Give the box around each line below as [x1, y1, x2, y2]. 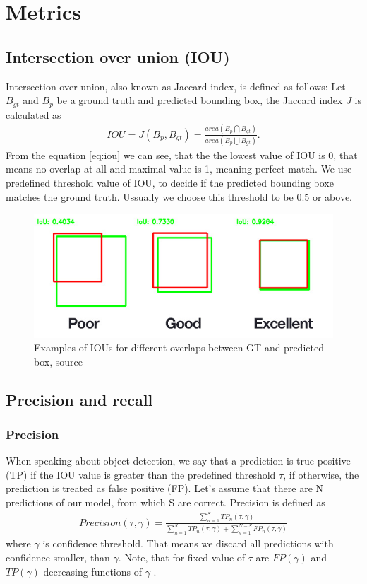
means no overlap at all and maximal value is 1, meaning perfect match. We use [6, 161, 352, 176]
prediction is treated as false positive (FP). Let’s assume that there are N [6, 481, 324, 496]
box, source [34, 354, 83, 368]
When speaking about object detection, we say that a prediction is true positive [6, 453, 351, 468]
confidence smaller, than [6, 549, 110, 564]
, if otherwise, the [283, 467, 359, 481]
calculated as [6, 107, 61, 122]
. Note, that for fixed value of [118, 549, 246, 564]
